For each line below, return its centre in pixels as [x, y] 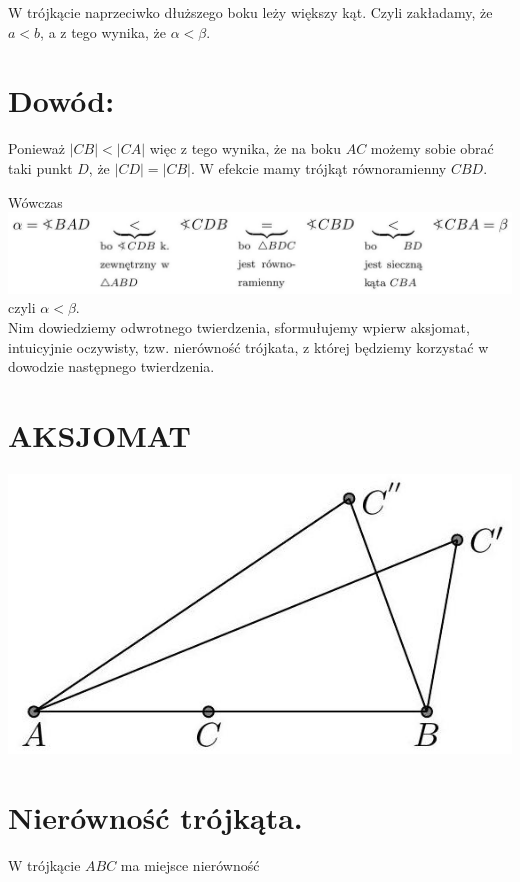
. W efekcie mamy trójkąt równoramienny [318, 167]
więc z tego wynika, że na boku [245, 148]
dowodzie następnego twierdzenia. [111, 366]
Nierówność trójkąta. [155, 817]
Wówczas [35, 201]
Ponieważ [36, 148]
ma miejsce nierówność [190, 865]
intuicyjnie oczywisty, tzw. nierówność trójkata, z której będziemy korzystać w [248, 346]
